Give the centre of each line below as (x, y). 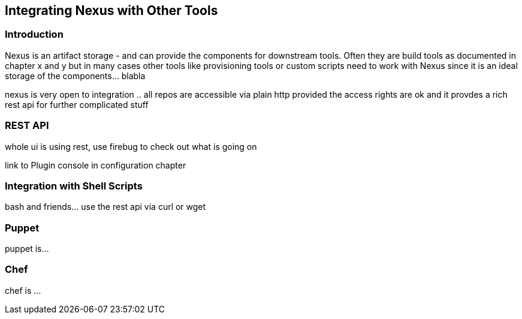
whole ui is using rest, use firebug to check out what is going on (131, 146)
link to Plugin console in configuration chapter (96, 165)
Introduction (34, 34)
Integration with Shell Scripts (74, 186)
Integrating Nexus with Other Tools (111, 10)
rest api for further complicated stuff (77, 104)
